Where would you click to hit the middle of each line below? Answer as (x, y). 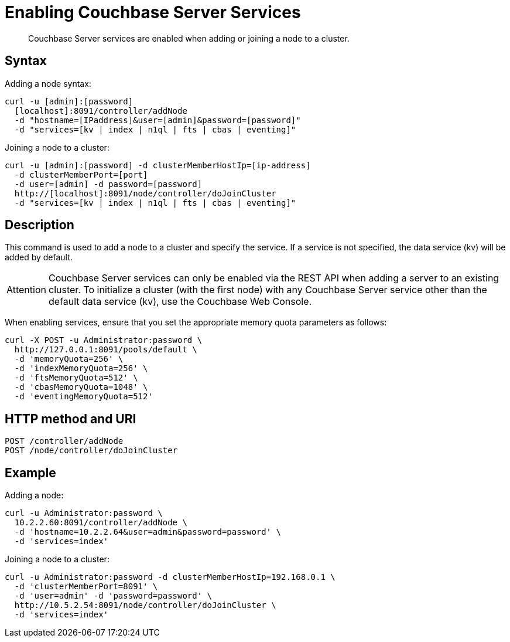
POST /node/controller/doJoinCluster (91, 451)
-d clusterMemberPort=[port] (81, 174)
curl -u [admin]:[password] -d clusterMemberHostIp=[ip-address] (158, 165)
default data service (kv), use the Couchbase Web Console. (180, 302)
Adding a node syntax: (48, 83)
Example (30, 473)
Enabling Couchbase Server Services (153, 12)
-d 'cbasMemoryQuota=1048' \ (81, 387)
